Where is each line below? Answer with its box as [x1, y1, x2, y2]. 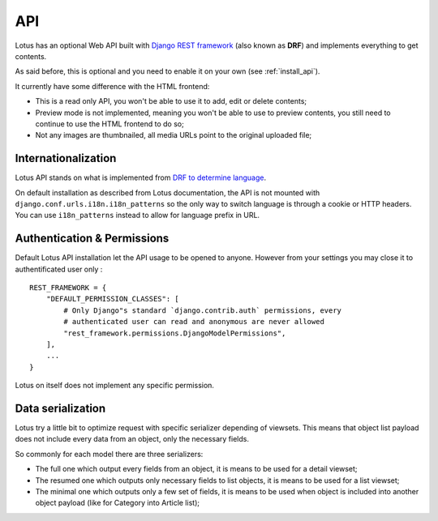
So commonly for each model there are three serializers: [15, 449, 204, 459]
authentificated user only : [15, 264, 103, 274]
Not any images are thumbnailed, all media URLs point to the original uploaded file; [35, 130, 312, 140]
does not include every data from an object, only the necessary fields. [15, 434, 249, 444]
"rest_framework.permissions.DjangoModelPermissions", [63, 328, 286, 338]
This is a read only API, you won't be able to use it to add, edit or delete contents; [35, 96, 307, 106]
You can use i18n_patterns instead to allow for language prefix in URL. [15, 211, 260, 220]
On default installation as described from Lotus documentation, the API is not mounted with [15, 187, 320, 198]
